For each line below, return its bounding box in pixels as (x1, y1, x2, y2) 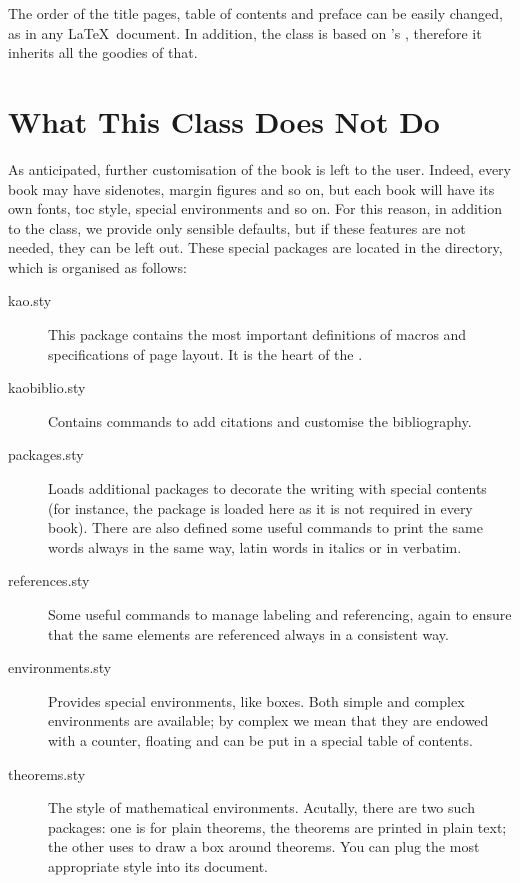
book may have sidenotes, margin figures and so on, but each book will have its (8, 178, 495, 199)
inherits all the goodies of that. (8, 42, 198, 63)
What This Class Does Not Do (8, 100, 440, 141)
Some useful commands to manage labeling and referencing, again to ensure (48, 604, 512, 624)
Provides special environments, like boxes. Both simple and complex (48, 690, 465, 711)
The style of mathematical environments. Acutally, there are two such (48, 797, 475, 818)
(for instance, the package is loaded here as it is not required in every (48, 497, 473, 518)
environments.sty (8, 657, 112, 678)
